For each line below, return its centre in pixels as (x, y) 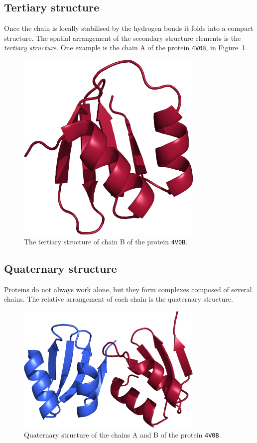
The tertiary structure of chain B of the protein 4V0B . (106, 241)
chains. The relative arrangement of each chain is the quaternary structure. (119, 299)
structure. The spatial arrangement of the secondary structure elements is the (123, 38)
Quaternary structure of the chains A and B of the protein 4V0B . (123, 434)
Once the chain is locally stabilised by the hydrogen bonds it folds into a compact (129, 28)
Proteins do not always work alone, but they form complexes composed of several (128, 289)
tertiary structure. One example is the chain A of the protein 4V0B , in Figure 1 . (126, 48)
